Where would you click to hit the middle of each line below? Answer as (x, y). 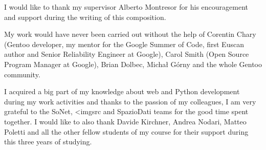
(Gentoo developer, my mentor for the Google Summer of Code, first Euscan (124, 44)
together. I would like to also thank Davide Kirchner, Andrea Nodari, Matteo (125, 121)
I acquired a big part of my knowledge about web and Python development (122, 91)
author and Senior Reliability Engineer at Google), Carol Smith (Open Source (127, 54)
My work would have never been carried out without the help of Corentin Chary (130, 34)
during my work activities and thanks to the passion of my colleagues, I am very (130, 101)
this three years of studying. (48, 142)
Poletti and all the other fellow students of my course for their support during (126, 131)
